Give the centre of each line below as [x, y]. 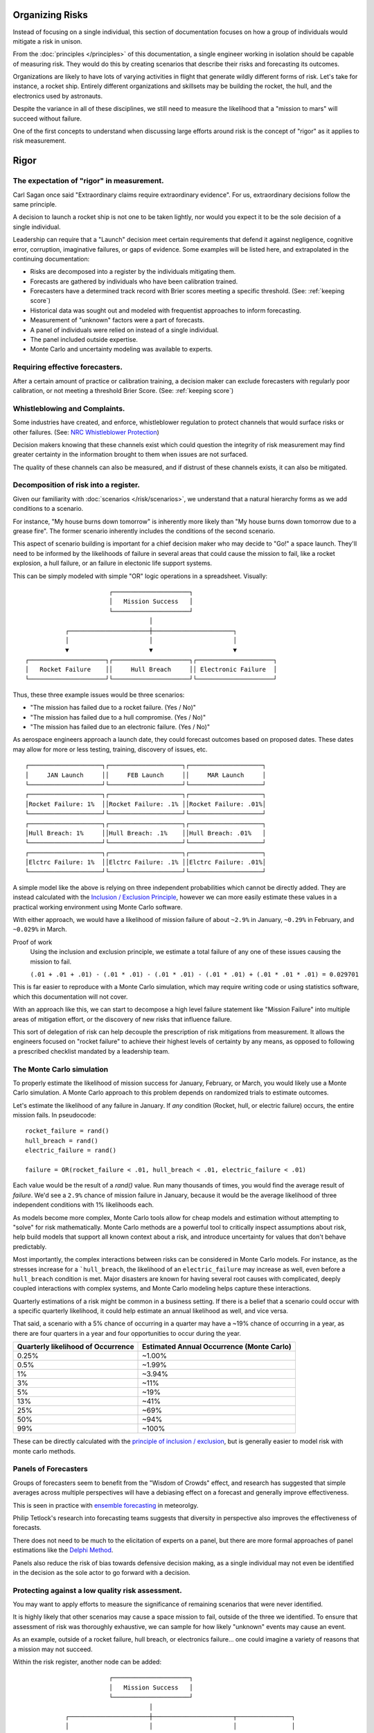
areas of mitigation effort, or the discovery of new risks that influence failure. [122, 1019]
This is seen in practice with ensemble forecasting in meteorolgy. [106, 1505]
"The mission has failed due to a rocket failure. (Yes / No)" [113, 708]
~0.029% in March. [40, 930]
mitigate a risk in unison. [47, 41]
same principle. [35, 204]
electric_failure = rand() [71, 1150]
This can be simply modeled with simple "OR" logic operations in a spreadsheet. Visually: [140, 576]
